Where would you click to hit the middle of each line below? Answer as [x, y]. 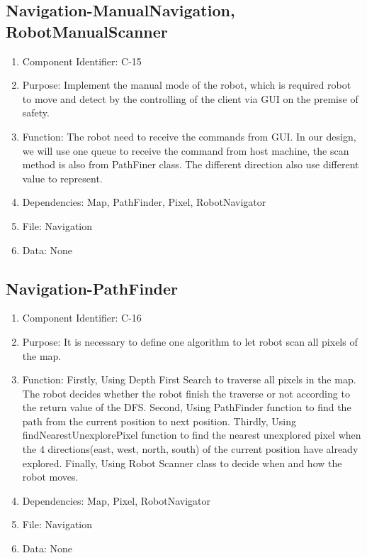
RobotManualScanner [87, 31]
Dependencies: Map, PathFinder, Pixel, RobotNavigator [144, 202]
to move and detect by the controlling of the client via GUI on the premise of [190, 98]
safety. [36, 113]
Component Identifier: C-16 [82, 318]
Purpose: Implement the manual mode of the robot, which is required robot [187, 85]
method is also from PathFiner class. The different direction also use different [191, 164]
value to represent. [62, 178]
